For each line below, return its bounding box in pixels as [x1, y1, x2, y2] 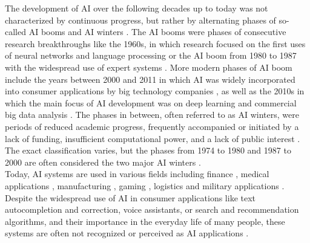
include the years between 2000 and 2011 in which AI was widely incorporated [5, 73, 295, 85]
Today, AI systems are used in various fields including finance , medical [5, 167, 269, 180]
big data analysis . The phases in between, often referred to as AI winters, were [5, 108, 299, 121]
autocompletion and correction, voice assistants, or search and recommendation [5, 203, 299, 216]
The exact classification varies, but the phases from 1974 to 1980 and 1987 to [5, 144, 291, 157]
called [5, 25, 26, 38]
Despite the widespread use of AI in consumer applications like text [5, 191, 256, 204]
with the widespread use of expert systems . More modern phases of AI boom [5, 60, 292, 73]
